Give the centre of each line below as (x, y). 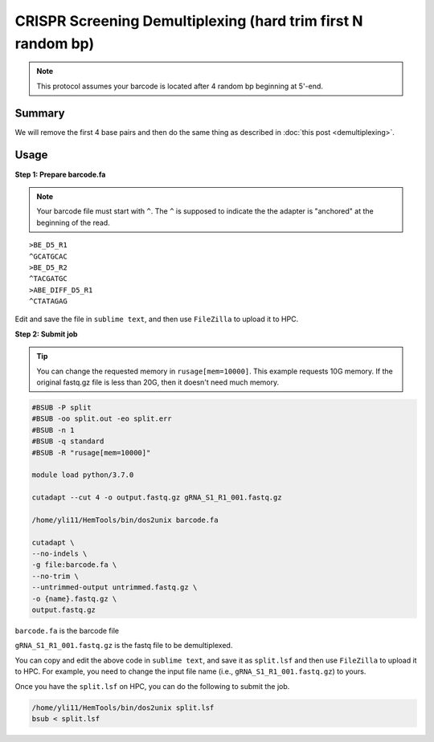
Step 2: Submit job (46, 334)
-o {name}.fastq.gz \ (74, 599)
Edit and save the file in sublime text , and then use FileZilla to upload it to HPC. (157, 319)
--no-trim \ (55, 576)
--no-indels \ (59, 554)
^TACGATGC (48, 279)
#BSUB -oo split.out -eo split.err (102, 419)
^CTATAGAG (48, 302)
